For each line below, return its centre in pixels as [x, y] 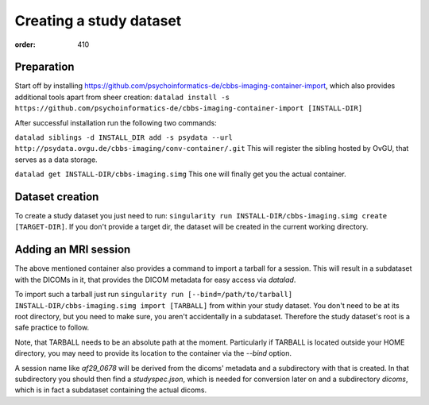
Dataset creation [57, 197]
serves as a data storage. [56, 160]
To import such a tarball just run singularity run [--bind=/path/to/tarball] [154, 295]
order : [25, 44]
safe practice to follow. [52, 328]
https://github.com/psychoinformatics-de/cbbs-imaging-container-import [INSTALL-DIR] [189, 108]
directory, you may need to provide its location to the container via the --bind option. [153, 353]
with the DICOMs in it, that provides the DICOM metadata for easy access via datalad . [155, 280]
